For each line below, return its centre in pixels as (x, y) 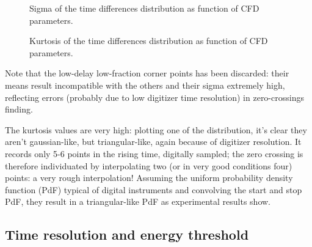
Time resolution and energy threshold (127, 234)
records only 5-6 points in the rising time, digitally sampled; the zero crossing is (154, 153)
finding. (19, 109)
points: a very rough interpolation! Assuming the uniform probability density (149, 178)
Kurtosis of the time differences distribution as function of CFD (149, 41)
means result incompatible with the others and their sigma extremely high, (145, 85)
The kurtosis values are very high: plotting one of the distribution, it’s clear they (156, 129)
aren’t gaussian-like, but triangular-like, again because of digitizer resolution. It (153, 142)
